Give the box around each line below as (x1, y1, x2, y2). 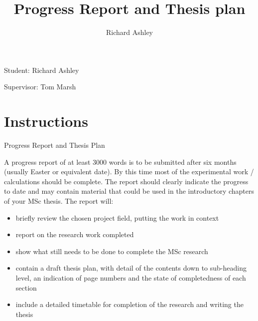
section (15, 282, 37, 293)
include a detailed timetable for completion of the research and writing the (15, 299, 244, 310)
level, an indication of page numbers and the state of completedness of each (15, 272, 246, 283)
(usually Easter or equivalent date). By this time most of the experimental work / (4, 166, 254, 177)
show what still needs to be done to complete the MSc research (15, 246, 208, 256)
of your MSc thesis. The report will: (4, 196, 114, 206)
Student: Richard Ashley (4, 64, 79, 75)
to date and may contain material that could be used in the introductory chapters (4, 186, 254, 196)
